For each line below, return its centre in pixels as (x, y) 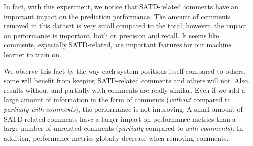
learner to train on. (33, 54)
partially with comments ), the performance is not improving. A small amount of (123, 109)
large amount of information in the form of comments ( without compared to (117, 99)
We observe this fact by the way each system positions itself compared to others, (125, 71)
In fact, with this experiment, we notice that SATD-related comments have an (121, 6)
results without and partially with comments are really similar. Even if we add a (125, 90)
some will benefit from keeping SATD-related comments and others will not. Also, (127, 80)
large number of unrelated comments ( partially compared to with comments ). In (124, 128)
